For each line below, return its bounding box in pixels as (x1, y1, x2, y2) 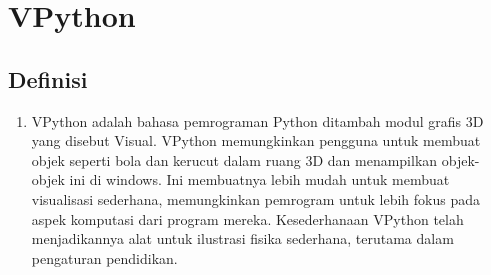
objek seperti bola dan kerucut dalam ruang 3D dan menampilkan (31, 149, 438, 170)
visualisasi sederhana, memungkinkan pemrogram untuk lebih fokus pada (31, 188, 480, 209)
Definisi (8, 63, 88, 94)
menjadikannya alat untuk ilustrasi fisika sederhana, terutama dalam (31, 228, 454, 249)
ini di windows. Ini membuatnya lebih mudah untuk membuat (69, 169, 450, 190)
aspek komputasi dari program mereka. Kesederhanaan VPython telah (31, 208, 464, 229)
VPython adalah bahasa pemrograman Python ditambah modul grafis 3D (31, 110, 484, 131)
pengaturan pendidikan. (31, 247, 178, 268)
